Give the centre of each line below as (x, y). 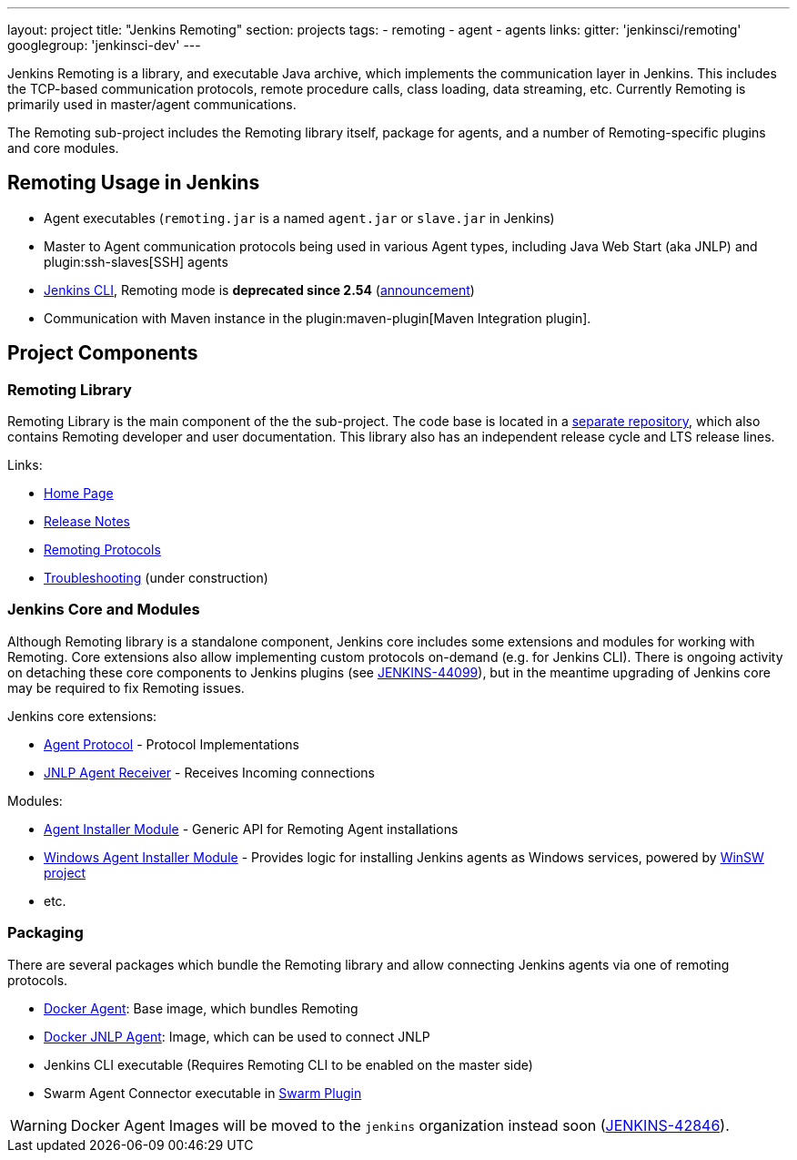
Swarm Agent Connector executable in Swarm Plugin (203, 1093)
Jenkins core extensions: (82, 716)
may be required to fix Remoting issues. (126, 687)
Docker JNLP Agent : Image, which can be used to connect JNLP (237, 1036)
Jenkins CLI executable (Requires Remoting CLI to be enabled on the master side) (288, 1064)
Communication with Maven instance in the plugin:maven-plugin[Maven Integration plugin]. (318, 318)
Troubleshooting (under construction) (156, 578)
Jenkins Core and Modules (104, 610)
